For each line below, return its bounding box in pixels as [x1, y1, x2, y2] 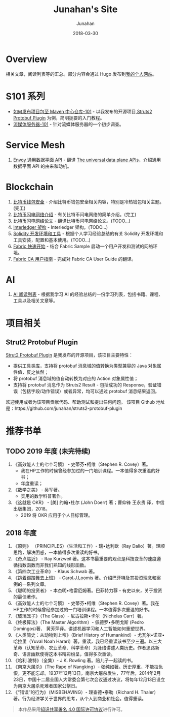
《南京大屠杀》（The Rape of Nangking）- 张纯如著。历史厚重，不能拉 [13, 664, 159, 670]
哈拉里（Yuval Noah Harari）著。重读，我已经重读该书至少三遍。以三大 [13, 638, 162, 644]
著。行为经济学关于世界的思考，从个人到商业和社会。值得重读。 [13, 696, 146, 702]
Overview [6, 53, 48, 65]
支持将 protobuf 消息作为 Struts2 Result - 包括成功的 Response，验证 [13, 382, 157, 388]
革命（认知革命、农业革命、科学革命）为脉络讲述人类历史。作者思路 [13, 645, 155, 651]
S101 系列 [6, 91, 45, 102]
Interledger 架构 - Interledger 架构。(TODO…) [13, 224, 108, 230]
